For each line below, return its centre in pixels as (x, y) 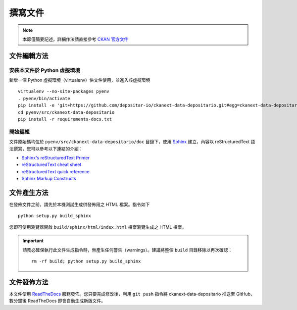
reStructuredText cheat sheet (51, 165)
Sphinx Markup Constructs (49, 179)
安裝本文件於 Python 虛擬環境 (45, 70)
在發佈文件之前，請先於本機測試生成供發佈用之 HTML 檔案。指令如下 (79, 205)
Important (33, 241)
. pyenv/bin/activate (44, 98)
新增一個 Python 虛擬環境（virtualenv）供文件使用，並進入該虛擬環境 (80, 80)
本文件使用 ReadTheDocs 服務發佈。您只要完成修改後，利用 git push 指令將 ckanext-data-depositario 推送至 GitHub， (132, 294)
